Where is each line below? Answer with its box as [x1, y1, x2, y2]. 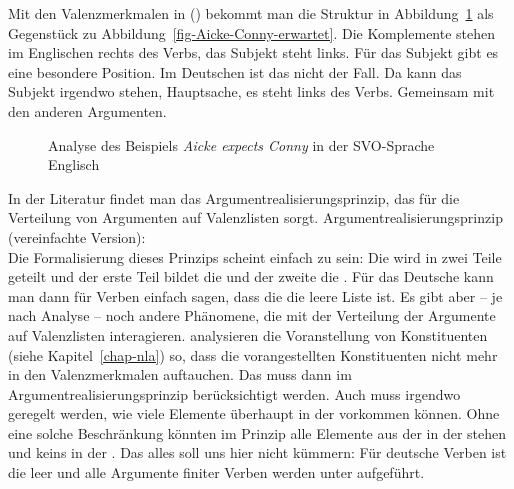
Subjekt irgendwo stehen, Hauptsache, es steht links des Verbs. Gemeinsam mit [8, 81, 495, 102]
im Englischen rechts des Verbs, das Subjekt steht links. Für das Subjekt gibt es [8, 42, 499, 63]
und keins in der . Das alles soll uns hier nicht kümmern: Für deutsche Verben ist [8, 442, 507, 463]
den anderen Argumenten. [8, 100, 167, 121]
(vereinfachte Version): [8, 226, 146, 247]
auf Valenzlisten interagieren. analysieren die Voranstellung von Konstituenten [8, 324, 488, 345]
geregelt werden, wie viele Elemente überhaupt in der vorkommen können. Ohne [8, 403, 500, 424]
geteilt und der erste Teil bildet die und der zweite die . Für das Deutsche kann [8, 266, 494, 287]
